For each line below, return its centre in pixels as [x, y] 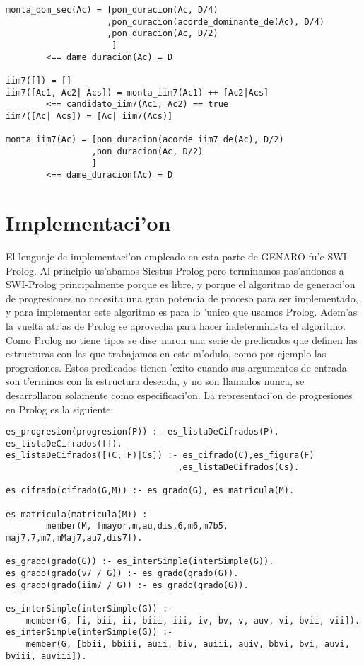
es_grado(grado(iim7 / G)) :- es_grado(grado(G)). [127, 585]
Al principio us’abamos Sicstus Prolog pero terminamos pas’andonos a [192, 270]
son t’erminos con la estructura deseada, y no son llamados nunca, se [155, 381]
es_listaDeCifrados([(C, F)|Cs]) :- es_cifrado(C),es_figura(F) [160, 455]
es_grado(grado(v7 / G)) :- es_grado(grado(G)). [122, 573]
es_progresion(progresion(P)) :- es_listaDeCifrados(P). [142, 432]
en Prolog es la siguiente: [60, 409]
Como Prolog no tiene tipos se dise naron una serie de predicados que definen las [182, 339]
